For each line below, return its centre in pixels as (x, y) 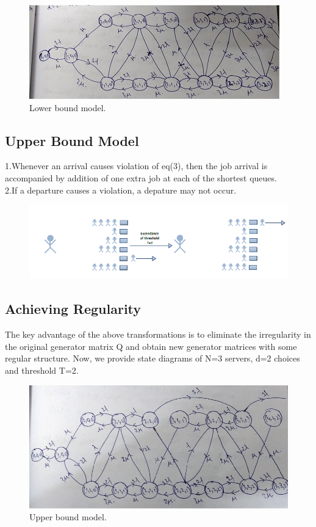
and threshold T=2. (42, 370)
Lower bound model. (68, 107)
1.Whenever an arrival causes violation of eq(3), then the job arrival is (136, 166)
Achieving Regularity (73, 309)
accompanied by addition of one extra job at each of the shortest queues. (141, 177)
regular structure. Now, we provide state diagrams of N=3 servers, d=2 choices (153, 358)
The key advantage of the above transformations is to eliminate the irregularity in (158, 334)
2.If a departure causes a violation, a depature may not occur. (121, 190)
